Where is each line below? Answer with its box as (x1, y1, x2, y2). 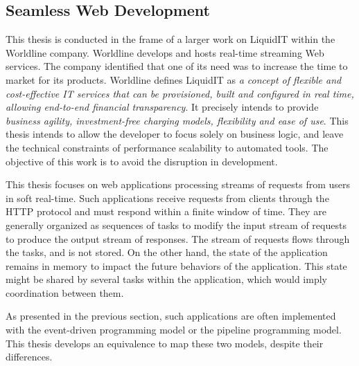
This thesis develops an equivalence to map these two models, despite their (6, 336, 324, 350)
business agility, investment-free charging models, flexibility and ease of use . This (6, 113, 349, 127)
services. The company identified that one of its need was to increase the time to (6, 59, 348, 73)
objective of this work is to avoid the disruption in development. (6, 154, 278, 168)
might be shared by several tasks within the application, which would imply (6, 272, 327, 286)
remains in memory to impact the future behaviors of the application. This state (6, 258, 347, 273)
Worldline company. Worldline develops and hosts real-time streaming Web (6, 45, 324, 60)
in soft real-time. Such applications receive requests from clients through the (6, 190, 329, 205)
